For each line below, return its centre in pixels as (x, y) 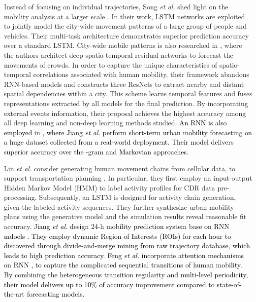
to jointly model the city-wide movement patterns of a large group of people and (125, 26)
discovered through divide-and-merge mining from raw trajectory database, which (127, 245)
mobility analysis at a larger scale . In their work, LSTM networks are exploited (125, 16)
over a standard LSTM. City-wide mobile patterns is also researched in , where (123, 45)
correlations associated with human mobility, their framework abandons (141, 74)
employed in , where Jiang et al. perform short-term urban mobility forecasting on (128, 132)
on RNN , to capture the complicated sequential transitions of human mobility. (123, 265)
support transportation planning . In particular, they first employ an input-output (128, 178)
